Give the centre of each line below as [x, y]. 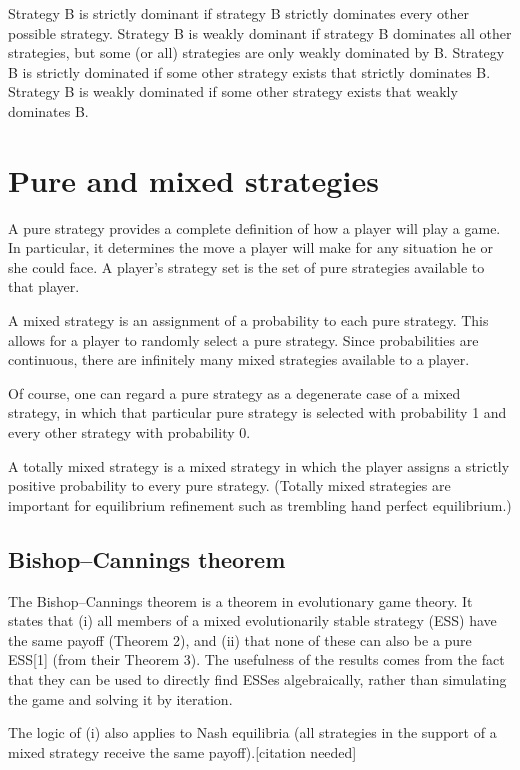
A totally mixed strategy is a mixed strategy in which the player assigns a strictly [259, 465]
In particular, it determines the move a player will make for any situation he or [250, 247]
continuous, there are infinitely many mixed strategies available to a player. [239, 359]
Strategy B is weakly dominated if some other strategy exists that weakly [233, 91]
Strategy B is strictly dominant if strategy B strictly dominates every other [239, 13]
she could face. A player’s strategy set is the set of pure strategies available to [246, 266]
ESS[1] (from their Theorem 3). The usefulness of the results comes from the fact [256, 659]
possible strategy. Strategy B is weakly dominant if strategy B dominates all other [260, 32]
